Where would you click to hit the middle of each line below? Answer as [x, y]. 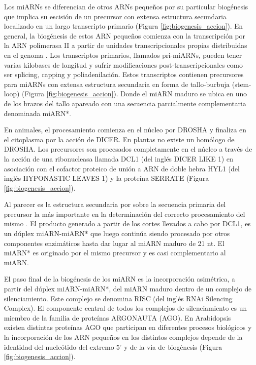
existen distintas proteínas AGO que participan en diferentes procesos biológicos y [128, 327]
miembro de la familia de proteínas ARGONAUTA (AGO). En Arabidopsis [118, 317]
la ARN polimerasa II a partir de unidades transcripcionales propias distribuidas [126, 45]
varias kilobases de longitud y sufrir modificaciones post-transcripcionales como [123, 64]
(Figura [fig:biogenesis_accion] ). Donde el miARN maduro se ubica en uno [134, 94]
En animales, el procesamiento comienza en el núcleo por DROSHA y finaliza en [125, 130]
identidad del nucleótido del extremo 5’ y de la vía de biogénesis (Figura [113, 346]
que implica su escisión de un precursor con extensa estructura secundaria [115, 16]
